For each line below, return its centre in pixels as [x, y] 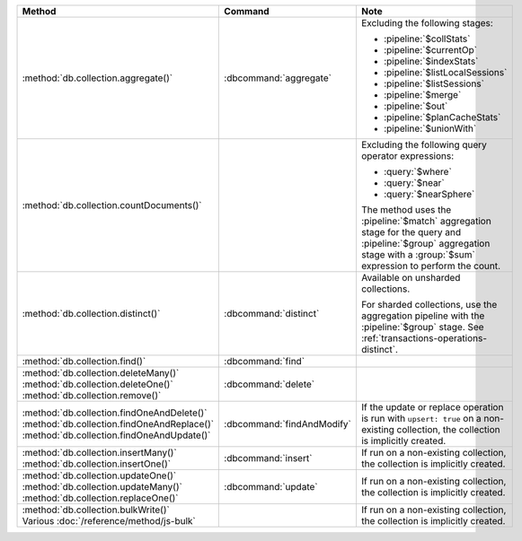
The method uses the [406, 209]
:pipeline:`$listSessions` [434, 83]
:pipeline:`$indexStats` [431, 61]
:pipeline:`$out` [416, 106]
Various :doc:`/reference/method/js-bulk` [109, 521]
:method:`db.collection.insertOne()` [96, 464]
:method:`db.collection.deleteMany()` [101, 373]
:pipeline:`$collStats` [427, 39]
